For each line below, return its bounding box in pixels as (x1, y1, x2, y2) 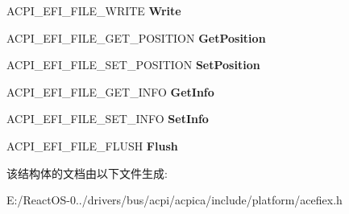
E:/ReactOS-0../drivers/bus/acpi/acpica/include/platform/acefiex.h (6, 191, 343, 208)
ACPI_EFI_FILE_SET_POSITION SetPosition (6, 56, 260, 73)
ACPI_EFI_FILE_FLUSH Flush (6, 137, 178, 154)
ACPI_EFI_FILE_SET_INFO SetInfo (6, 110, 209, 127)
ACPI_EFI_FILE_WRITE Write (6, 2, 181, 19)
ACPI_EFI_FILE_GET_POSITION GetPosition (6, 29, 266, 46)
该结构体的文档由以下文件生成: (6, 164, 168, 181)
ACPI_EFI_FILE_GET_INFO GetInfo (6, 83, 214, 100)
